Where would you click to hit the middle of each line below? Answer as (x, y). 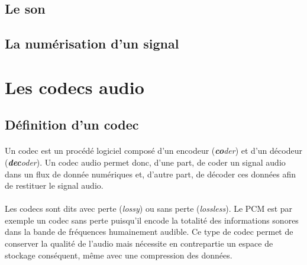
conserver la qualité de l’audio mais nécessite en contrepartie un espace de (139, 243)
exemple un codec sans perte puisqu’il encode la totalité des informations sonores (152, 220)
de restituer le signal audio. (54, 185)
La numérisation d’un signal (92, 43)
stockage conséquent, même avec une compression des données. (119, 255)
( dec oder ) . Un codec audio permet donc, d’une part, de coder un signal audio (145, 162)
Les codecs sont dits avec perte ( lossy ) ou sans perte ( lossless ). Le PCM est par (149, 209)
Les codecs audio (75, 87)
